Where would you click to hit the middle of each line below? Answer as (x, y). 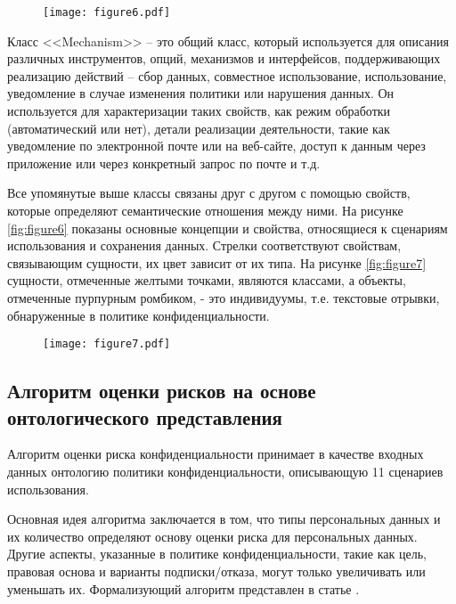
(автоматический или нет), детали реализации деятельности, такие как (199, 128)
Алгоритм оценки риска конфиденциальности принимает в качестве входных (216, 454)
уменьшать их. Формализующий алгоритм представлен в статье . (183, 588)
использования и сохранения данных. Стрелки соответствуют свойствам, (204, 245)
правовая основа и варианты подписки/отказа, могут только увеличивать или (216, 571)
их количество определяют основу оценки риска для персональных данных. (212, 536)
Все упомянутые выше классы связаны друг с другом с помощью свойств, (209, 193)
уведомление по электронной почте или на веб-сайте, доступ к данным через (216, 146)
